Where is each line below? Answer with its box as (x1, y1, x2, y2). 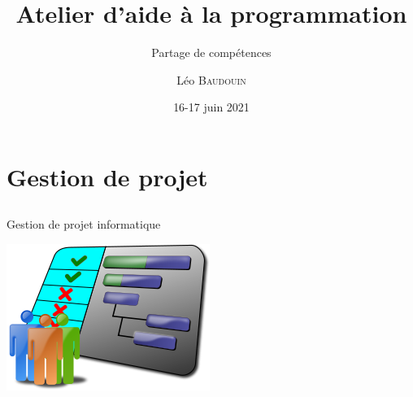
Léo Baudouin (176, 71, 246, 88)
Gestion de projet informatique (7, 216, 161, 233)
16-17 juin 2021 (173, 98, 250, 116)
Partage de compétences (151, 44, 272, 61)
